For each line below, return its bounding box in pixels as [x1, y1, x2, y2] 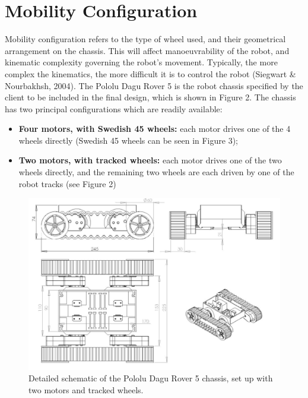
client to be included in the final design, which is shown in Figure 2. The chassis [5, 91, 296, 103]
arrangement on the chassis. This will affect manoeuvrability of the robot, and [5, 44, 290, 56]
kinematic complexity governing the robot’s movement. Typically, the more [5, 56, 278, 68]
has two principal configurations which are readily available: [5, 102, 223, 115]
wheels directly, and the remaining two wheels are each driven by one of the [18, 166, 294, 178]
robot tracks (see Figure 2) [18, 177, 116, 189]
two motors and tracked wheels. [28, 383, 144, 396]
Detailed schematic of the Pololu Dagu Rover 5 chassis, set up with [28, 372, 273, 384]
